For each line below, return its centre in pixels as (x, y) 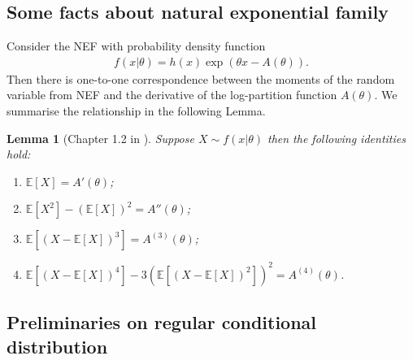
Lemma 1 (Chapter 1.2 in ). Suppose (100, 138)
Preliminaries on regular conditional (162, 322)
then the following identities (336, 138)
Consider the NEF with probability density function (136, 46)
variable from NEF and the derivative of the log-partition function (172, 95)
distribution (57, 346)
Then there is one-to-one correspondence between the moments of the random (201, 78)
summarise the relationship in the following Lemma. (136, 111)
